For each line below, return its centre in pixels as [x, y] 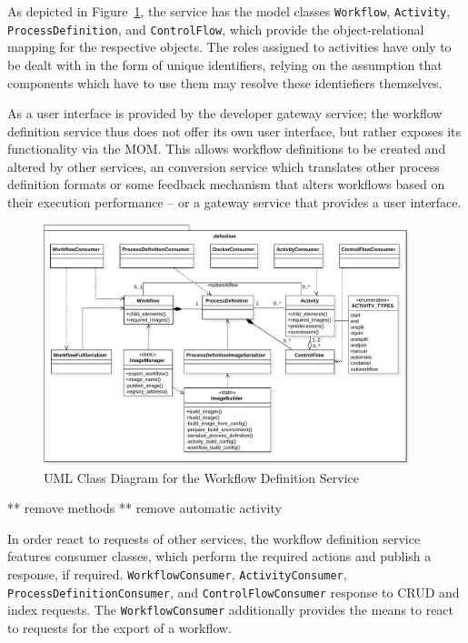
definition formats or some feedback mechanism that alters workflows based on [226, 184]
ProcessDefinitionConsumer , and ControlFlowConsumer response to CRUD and [234, 592]
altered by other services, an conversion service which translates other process [224, 166]
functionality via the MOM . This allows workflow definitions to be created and [227, 149]
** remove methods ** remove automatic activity [144, 508]
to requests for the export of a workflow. [119, 627]
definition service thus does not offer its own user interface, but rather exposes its [234, 131]
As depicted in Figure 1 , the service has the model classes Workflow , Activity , [229, 11]
